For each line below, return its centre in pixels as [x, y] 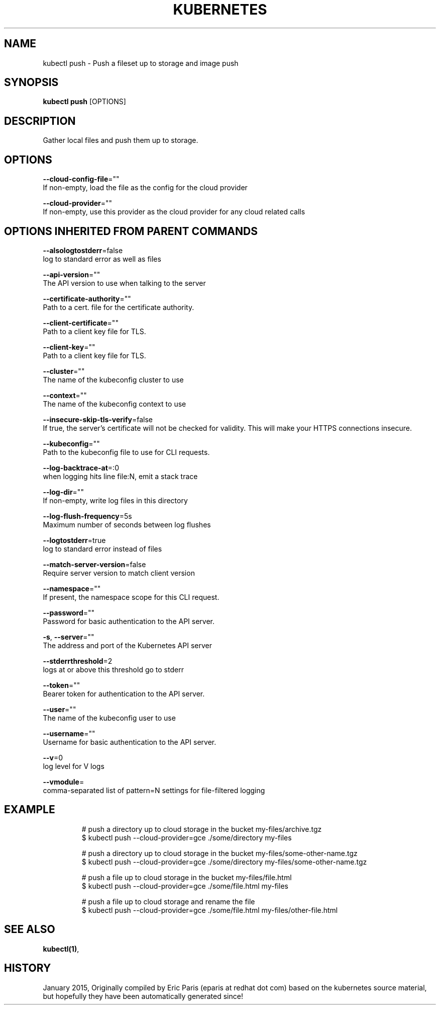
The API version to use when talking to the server [124, 283]
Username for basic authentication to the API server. [130, 742]
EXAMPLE [30, 810]
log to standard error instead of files [102, 549]
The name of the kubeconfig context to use [115, 404]
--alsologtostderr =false [83, 250]
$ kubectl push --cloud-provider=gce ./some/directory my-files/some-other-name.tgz [224, 862]
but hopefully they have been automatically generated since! [143, 996]
